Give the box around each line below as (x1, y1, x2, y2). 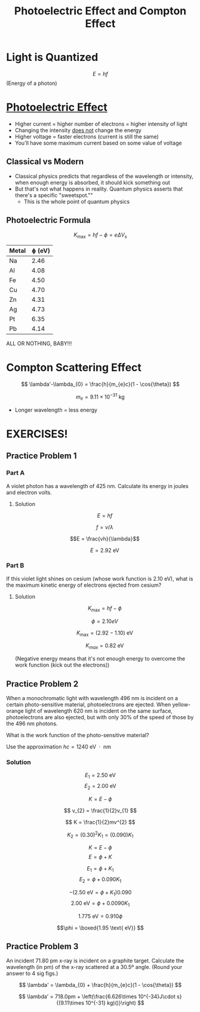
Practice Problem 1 (6, 451, 77, 461)
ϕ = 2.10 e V (91, 617, 118, 625)
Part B (6, 562, 24, 570)
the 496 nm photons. (6, 720, 58, 727)
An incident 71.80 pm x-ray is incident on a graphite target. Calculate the (6, 957, 184, 964)
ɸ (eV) (32, 247, 51, 255)
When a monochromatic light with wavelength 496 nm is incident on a (6, 695, 178, 702)
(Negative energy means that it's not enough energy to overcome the (14, 655, 186, 663)
